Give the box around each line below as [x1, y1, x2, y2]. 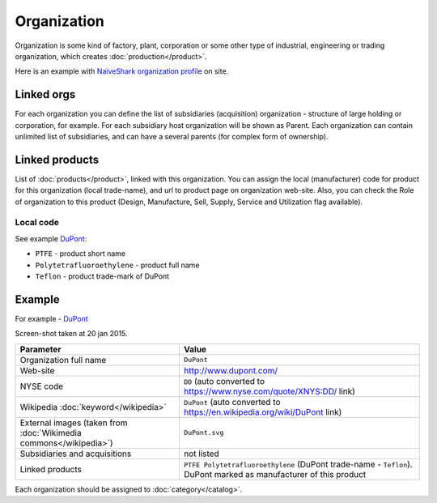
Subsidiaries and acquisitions [19, 448, 132, 459]
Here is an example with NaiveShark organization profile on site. [15, 66, 229, 76]
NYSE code [19, 381, 64, 392]
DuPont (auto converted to [183, 396, 281, 407]
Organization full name [19, 354, 107, 365]
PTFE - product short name [35, 249, 126, 258]
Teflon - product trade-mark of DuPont [35, 271, 170, 281]
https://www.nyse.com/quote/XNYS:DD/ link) [183, 386, 356, 397]
